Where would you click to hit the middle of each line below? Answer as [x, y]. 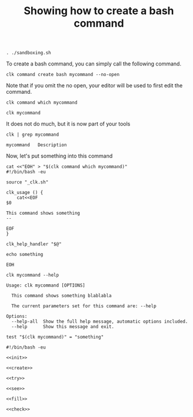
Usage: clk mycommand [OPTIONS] [46, 285]
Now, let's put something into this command [59, 156]
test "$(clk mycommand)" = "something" [55, 337]
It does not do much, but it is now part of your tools [68, 124]
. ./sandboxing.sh [29, 53]
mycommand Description [36, 145]
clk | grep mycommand [33, 135]
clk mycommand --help [33, 275]
